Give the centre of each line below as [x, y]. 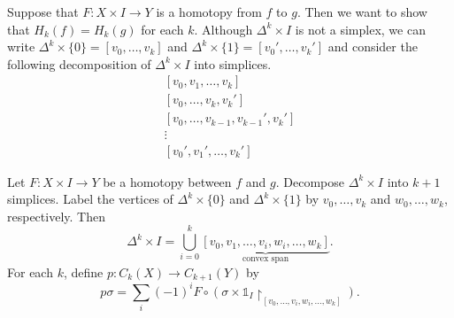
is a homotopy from [209, 12]
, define [83, 271]
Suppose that [43, 12]
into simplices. [233, 63]
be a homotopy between [167, 181]
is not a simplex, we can [360, 29]
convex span [265, 259]
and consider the [373, 47]
